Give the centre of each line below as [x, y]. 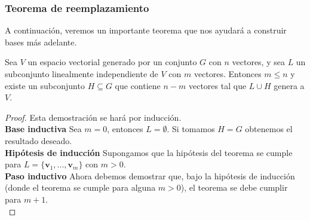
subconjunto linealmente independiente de [82, 74]
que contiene [138, 85]
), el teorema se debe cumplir [234, 187]
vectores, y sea [258, 62]
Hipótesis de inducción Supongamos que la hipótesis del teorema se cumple [149, 152]
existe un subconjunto [45, 85]
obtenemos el [269, 129]
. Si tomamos [191, 129]
